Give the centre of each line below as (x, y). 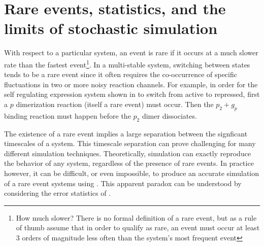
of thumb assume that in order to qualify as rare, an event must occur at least (138, 227)
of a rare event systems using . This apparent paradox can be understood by (123, 183)
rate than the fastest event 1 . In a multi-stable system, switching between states (127, 63)
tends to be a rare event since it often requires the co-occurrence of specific (121, 74)
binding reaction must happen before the (68, 115)
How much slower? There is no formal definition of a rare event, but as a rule (136, 217)
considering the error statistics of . (58, 193)
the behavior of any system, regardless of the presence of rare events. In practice (129, 163)
